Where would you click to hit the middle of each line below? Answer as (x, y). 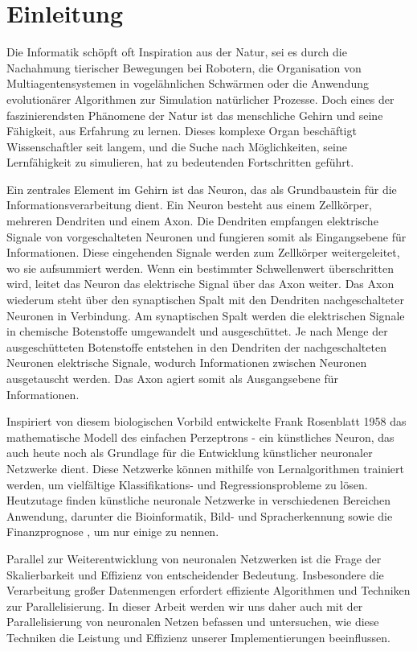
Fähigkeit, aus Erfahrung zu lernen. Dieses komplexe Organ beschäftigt (182, 131)
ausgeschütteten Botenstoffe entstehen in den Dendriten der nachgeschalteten (196, 346)
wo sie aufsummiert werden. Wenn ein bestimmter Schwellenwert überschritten (200, 268)
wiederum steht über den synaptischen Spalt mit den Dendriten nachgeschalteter (205, 300)
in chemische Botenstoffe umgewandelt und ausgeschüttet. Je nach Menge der (197, 331)
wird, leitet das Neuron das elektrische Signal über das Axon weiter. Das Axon (200, 284)
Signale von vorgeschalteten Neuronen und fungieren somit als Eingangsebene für (206, 236)
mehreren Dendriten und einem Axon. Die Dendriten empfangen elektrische (192, 221)
